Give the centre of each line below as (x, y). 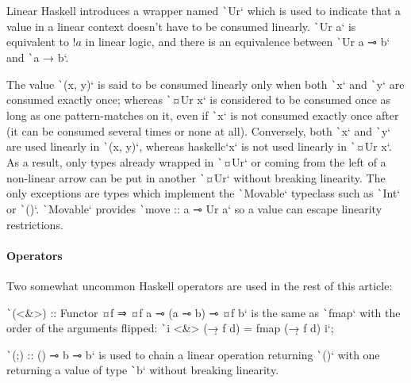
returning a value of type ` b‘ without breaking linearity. (143, 370)
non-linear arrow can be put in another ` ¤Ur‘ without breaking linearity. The (196, 177)
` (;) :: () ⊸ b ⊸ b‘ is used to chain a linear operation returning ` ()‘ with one (193, 354)
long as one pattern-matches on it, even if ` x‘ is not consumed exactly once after (203, 115)
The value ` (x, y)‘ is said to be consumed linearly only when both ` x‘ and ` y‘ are (205, 84)
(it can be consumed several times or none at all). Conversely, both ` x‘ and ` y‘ (199, 130)
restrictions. (35, 224)
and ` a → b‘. (38, 57)
